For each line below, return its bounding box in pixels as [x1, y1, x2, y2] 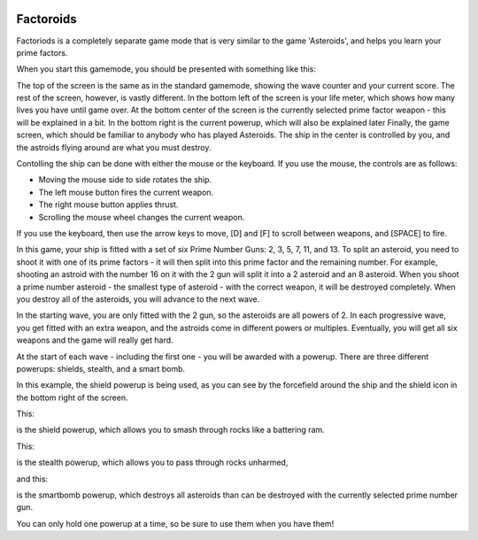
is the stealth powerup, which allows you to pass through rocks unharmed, [16, 457, 289, 468]
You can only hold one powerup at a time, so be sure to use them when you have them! [16, 518, 335, 528]
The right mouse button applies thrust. [38, 199, 179, 210]
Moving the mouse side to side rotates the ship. [38, 174, 212, 185]
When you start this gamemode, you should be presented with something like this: [16, 64, 317, 74]
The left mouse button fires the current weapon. [38, 187, 214, 197]
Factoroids [16, 12, 77, 27]
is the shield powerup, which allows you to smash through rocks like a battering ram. [16, 425, 325, 436]
